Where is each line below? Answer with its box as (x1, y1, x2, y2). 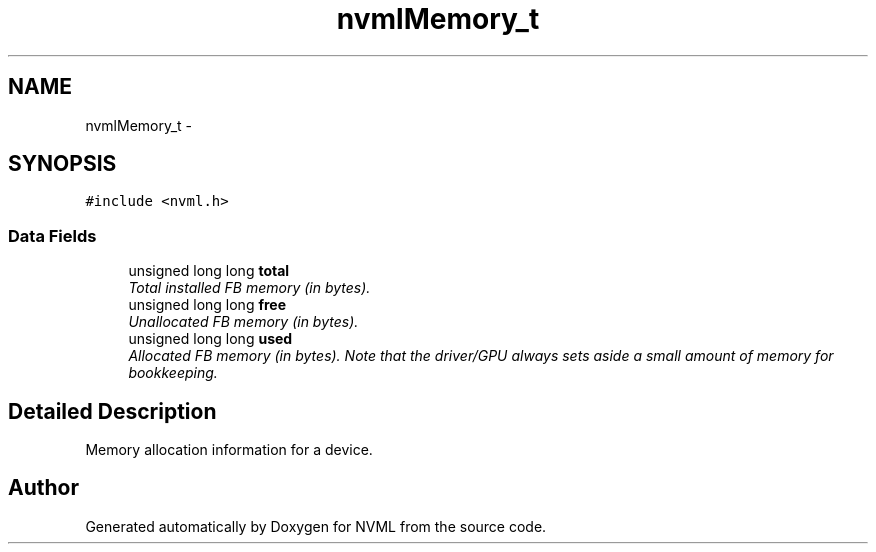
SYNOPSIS (8, 151, 117, 177)
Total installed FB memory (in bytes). (128, 279, 371, 297)
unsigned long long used (128, 330, 293, 348)
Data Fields (8, 225, 97, 246)
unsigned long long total (128, 262, 290, 280)
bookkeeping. (128, 364, 218, 382)
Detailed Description (8, 398, 217, 424)
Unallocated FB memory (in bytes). (128, 313, 359, 331)
